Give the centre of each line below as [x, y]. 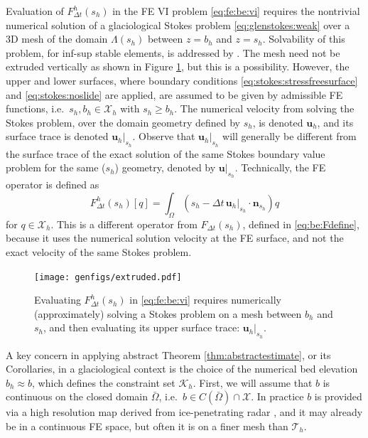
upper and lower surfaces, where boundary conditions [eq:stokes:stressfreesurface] [182, 80]
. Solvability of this [304, 39]
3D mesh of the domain [57, 39]
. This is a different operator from [124, 224]
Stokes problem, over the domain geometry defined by [123, 122]
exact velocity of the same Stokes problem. [99, 251]
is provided [338, 396]
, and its [335, 122]
